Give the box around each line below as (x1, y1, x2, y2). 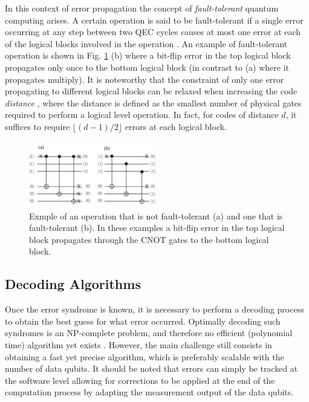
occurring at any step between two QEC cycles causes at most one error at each (5, 25, 301, 38)
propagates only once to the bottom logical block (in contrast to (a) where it (5, 60, 290, 73)
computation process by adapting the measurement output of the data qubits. (5, 386, 294, 398)
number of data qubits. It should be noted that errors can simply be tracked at (5, 362, 298, 375)
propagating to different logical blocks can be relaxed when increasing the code (5, 85, 298, 97)
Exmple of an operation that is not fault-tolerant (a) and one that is (29, 209, 283, 222)
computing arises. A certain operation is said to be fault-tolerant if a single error (5, 13, 304, 26)
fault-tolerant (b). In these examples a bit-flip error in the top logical (29, 221, 285, 234)
